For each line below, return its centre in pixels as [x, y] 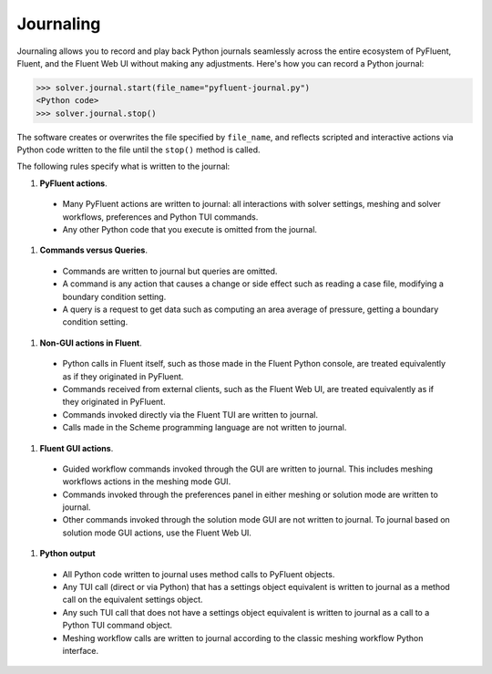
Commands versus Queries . [93, 250]
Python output [67, 554]
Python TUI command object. [118, 626]
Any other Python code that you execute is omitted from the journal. [190, 230]
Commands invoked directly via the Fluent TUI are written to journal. [190, 414]
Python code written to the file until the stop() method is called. [138, 150]
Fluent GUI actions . [77, 448]
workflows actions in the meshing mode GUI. [147, 482]
